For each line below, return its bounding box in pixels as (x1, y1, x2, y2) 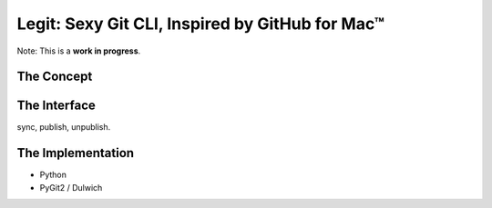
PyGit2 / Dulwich (39, 182, 103, 193)
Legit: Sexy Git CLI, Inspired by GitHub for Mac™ (16, 14, 384, 34)
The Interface (16, 98, 96, 114)
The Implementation (16, 145, 135, 161)
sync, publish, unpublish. (16, 122, 111, 133)
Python (39, 169, 67, 181)
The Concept (16, 69, 93, 84)
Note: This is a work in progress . (16, 45, 141, 56)
